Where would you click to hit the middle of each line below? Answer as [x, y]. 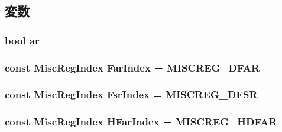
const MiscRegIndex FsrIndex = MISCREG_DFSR [131, 94]
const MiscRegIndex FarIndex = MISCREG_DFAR [132, 67]
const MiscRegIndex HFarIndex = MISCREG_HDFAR [141, 122]
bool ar [22, 40]
